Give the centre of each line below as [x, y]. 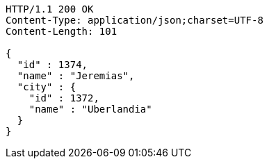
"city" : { [47, 87]
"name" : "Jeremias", [76, 76]
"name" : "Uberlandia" [90, 109]
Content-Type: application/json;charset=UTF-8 [134, 20]
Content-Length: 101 [62, 31]
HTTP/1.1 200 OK [50, 9]
